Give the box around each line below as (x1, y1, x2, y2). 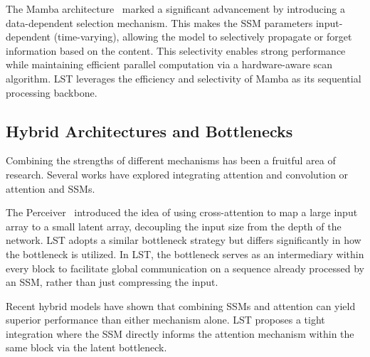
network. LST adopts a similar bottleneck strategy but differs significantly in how (6, 233, 361, 247)
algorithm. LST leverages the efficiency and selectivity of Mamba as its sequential (6, 70, 361, 85)
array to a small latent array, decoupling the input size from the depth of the (6, 218, 342, 233)
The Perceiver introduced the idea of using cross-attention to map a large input (6, 205, 358, 220)
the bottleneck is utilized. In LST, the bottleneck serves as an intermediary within (6, 246, 364, 261)
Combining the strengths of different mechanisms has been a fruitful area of (6, 153, 336, 168)
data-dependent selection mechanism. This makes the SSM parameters (6, 15, 313, 30)
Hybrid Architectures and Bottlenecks (6, 119, 293, 142)
